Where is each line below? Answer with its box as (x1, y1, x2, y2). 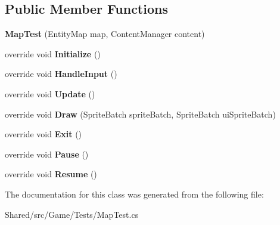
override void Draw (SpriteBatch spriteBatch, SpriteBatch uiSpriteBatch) (5, 107, 276, 120)
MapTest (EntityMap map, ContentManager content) (5, 27, 205, 40)
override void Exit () (5, 128, 82, 140)
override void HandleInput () (5, 67, 117, 80)
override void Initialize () (5, 47, 101, 60)
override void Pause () (5, 147, 89, 160)
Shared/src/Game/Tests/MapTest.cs (5, 208, 139, 220)
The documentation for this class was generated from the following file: (5, 187, 264, 200)
